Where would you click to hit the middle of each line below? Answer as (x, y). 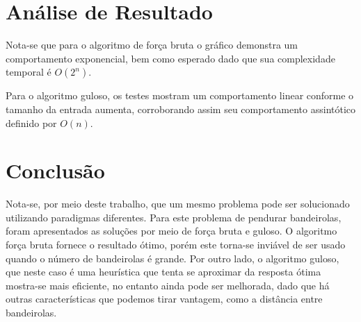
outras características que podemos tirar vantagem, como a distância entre (164, 299)
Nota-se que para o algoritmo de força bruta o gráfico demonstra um (152, 45)
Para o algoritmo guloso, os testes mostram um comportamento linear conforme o (180, 95)
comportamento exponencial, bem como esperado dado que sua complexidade (170, 58)
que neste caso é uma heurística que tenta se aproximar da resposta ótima (163, 272)
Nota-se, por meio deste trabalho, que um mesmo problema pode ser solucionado (178, 204)
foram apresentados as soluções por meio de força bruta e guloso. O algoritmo (171, 231)
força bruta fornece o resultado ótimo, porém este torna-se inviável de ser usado (176, 244)
